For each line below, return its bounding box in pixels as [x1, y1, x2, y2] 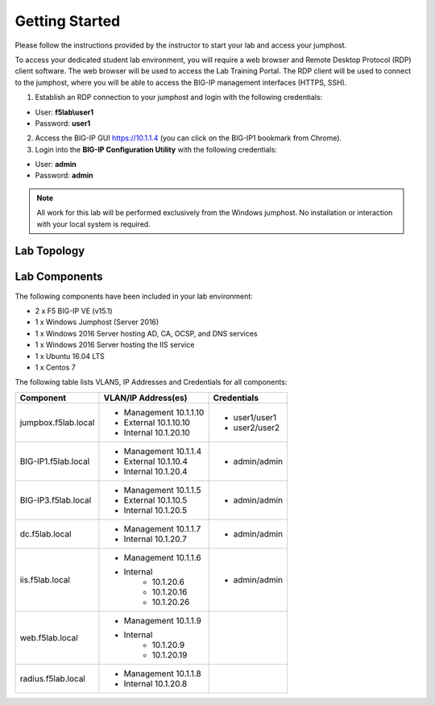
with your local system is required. [36, 219, 151, 229]
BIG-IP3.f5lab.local [19, 494, 92, 506]
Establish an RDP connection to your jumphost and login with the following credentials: [35, 93, 323, 102]
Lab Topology [14, 244, 85, 258]
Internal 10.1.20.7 [123, 533, 187, 544]
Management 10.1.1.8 [123, 668, 201, 679]
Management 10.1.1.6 [123, 552, 201, 563]
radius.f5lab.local [19, 673, 86, 684]
